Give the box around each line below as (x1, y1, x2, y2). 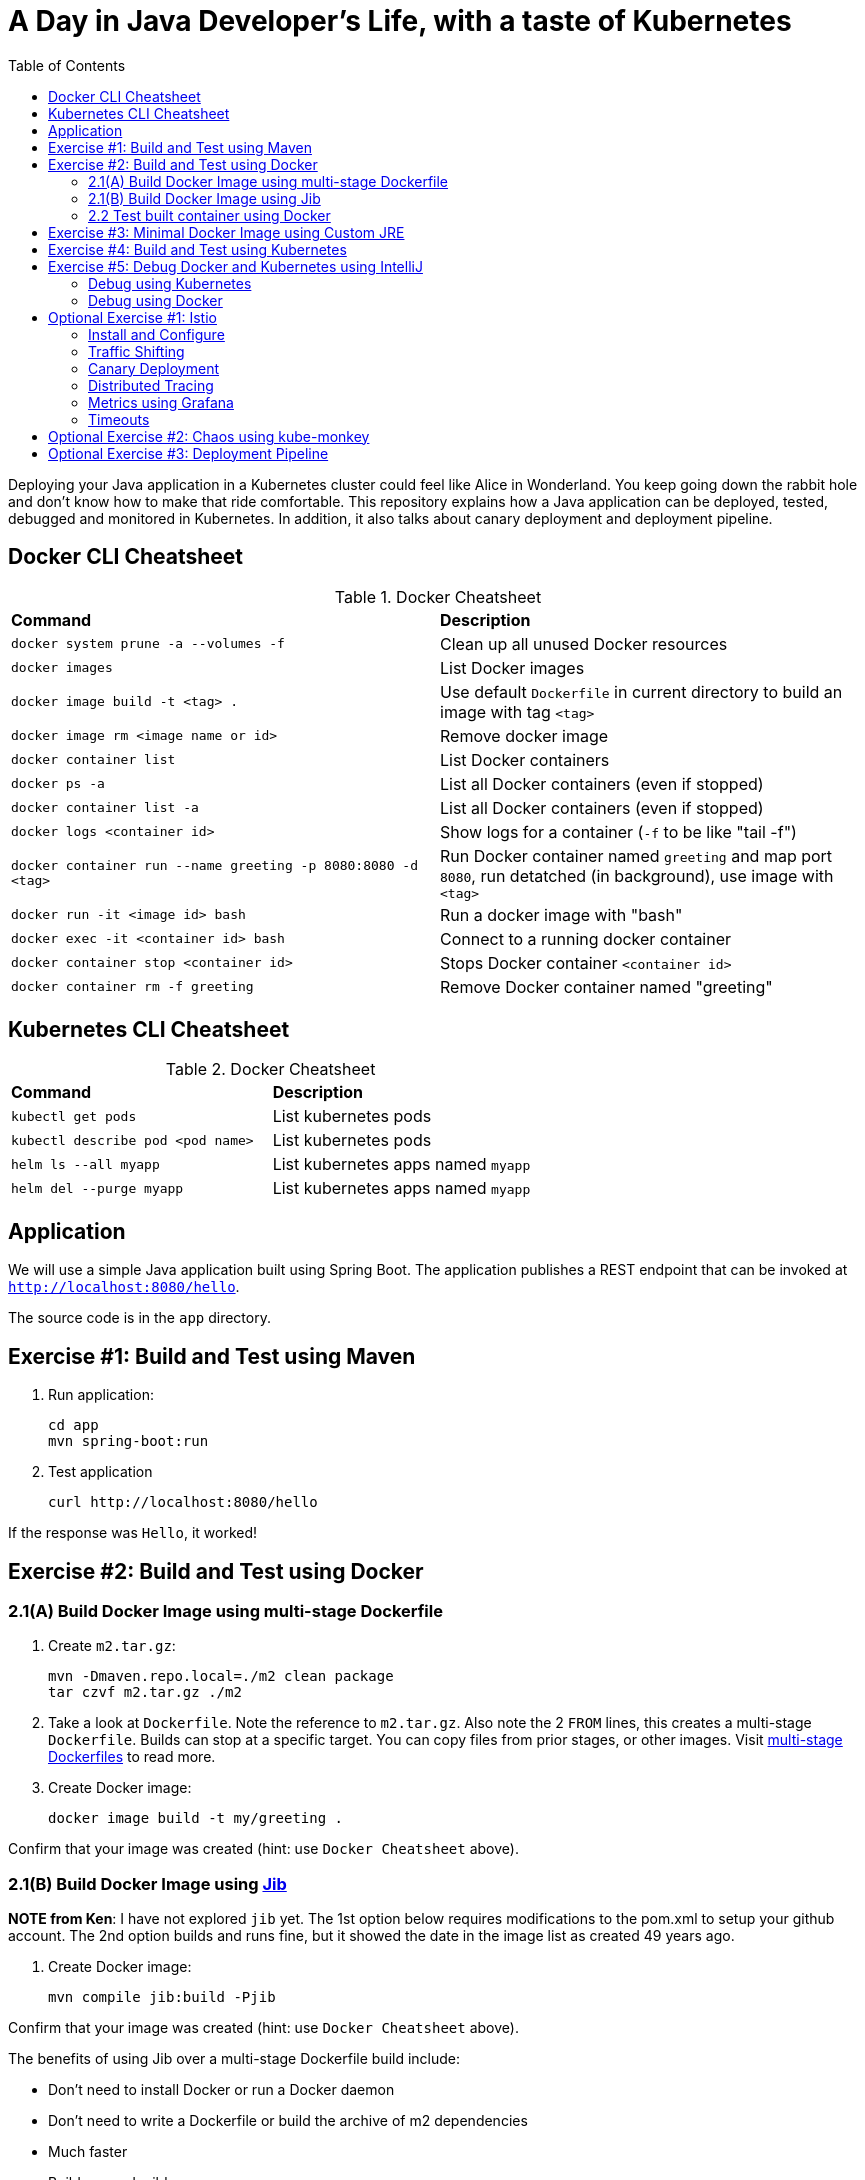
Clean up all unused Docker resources (440, 633, 728, 654)
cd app (48, 1417, 99, 1434)
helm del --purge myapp (11, 1180, 184, 1196)
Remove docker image (440, 725, 609, 746)
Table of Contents (8, 56, 126, 74)
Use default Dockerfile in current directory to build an (440, 681, 843, 702)
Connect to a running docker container (440, 928, 732, 949)
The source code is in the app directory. (8, 1309, 271, 1327)
